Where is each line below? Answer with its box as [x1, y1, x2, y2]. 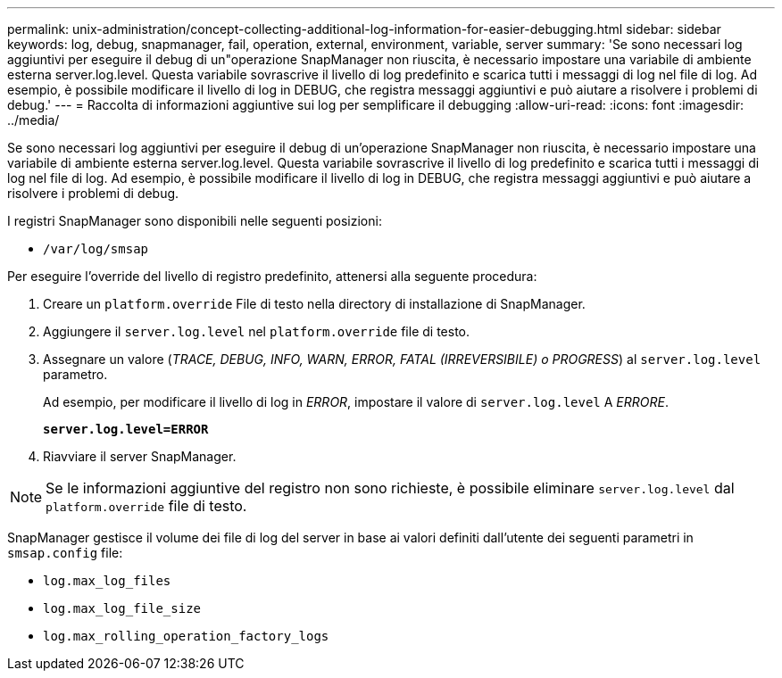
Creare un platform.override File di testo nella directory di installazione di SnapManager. [43, 296, 586, 311]
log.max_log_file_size [43, 601, 202, 616]
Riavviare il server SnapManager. [43, 449, 237, 464]
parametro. [43, 367, 108, 382]
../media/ [7, 112, 60, 128]
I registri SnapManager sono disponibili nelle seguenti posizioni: [7, 213, 382, 228]
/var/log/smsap [43, 242, 149, 256]
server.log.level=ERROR [43, 422, 209, 436]
